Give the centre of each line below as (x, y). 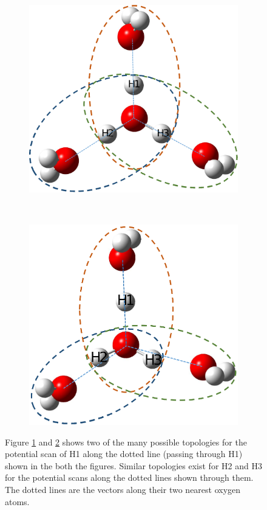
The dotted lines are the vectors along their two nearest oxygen (123, 489)
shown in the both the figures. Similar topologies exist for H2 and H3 (133, 465)
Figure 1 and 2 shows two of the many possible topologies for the (126, 442)
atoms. (17, 501)
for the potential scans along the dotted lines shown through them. (129, 477)
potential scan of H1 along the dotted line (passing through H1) (124, 454)
